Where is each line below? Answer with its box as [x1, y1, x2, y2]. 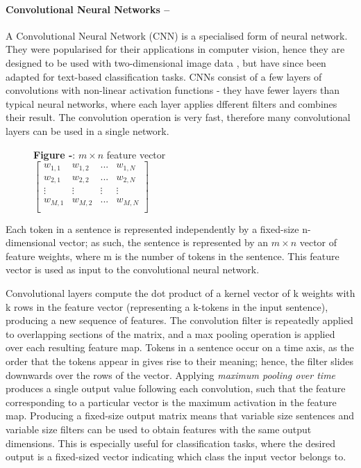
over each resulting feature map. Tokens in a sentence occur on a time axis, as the [6, 340, 354, 355]
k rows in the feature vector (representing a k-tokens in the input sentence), [6, 299, 328, 314]
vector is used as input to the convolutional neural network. [6, 262, 260, 277]
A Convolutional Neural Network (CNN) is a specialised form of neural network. [6, 28, 348, 42]
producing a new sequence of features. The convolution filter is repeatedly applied [6, 313, 353, 328]
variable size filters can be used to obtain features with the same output [6, 421, 312, 436]
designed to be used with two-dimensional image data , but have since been [6, 55, 326, 70]
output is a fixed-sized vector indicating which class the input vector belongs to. [6, 449, 346, 464]
